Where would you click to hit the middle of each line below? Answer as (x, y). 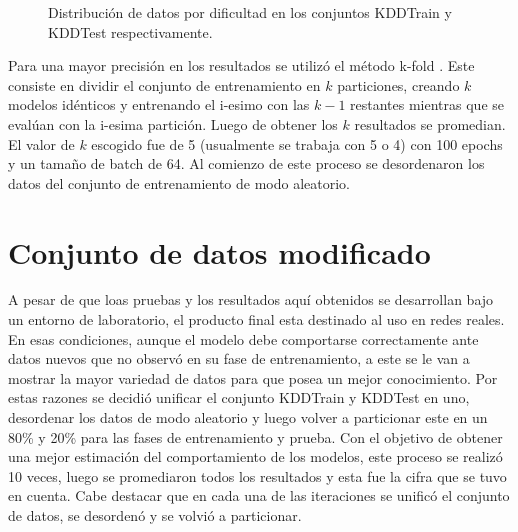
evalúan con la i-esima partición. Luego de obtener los (173, 123)
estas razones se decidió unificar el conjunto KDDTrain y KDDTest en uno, (239, 397)
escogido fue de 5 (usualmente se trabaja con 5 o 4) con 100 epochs (297, 143)
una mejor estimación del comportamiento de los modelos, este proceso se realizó (255, 456)
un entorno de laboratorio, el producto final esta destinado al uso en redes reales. (256, 319)
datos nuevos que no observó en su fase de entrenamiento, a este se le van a (239, 358)
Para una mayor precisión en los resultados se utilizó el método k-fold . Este (241, 65)
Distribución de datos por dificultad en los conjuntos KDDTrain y (250, 12)
